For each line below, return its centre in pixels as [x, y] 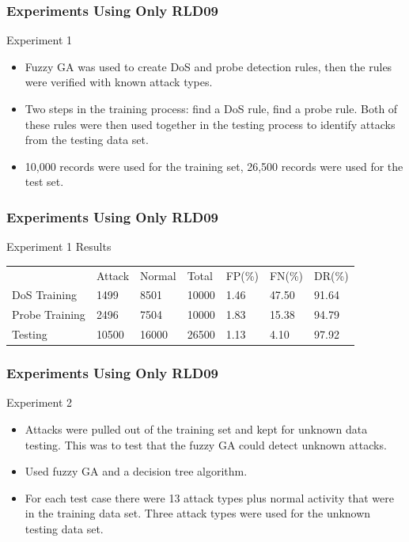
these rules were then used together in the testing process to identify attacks [210, 124]
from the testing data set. [87, 140]
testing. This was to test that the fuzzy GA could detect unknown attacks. [206, 444]
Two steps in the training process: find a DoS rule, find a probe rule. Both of [211, 108]
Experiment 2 [40, 402]
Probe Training [49, 315]
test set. [44, 182]
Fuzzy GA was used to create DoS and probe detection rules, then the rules [208, 66]
